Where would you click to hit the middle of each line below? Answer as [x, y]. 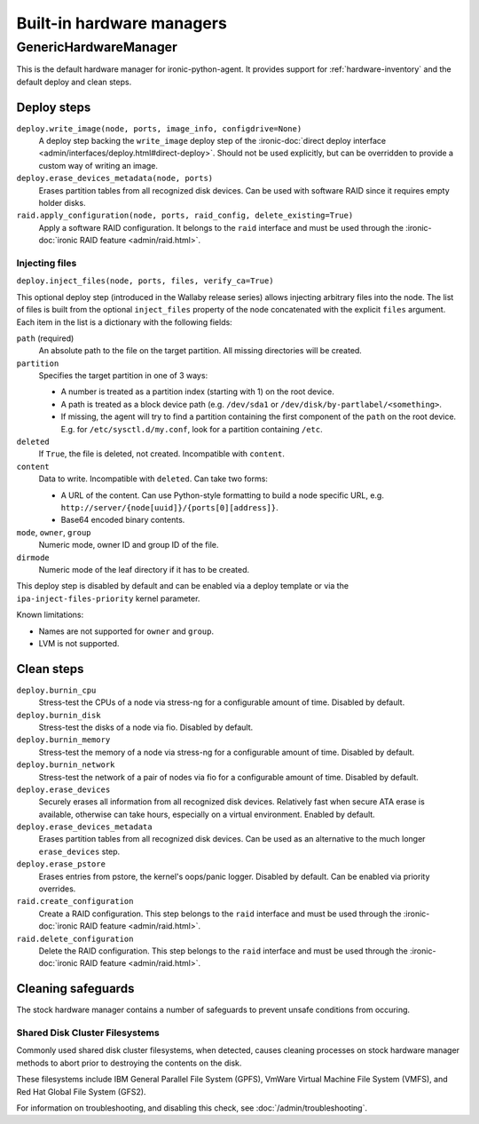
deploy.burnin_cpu [56, 690]
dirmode [33, 558]
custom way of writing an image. [98, 165]
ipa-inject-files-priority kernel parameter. [108, 598]
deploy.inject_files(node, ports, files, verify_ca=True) [145, 281]
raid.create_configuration [75, 902]
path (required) [45, 338]
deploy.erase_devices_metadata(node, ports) [115, 178]
